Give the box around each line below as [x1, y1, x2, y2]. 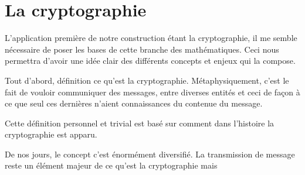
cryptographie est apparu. [5, 128, 97, 140]
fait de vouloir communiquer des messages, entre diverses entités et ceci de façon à [5, 85, 300, 98]
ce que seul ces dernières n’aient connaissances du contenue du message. [5, 97, 263, 109]
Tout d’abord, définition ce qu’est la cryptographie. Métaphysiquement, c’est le [5, 74, 289, 86]
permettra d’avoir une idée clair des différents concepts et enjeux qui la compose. [5, 54, 296, 67]
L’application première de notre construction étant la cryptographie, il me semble [5, 32, 297, 44]
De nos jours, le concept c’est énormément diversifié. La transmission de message [5, 147, 295, 160]
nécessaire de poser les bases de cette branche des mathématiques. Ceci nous [5, 43, 279, 55]
